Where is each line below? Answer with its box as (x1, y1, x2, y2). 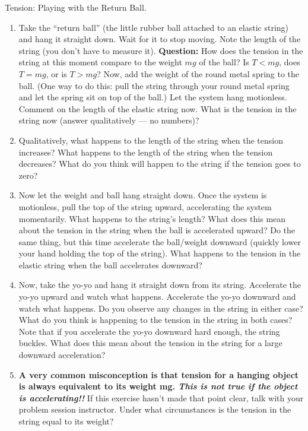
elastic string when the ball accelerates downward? (18, 258, 202, 271)
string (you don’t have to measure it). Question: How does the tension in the (18, 44, 303, 56)
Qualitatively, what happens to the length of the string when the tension (18, 134, 283, 146)
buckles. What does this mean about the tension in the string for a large (18, 337, 282, 349)
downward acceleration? (18, 348, 106, 361)
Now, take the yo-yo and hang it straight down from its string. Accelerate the (18, 278, 301, 291)
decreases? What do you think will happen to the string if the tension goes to (18, 157, 301, 170)
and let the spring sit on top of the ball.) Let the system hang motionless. (18, 91, 287, 103)
